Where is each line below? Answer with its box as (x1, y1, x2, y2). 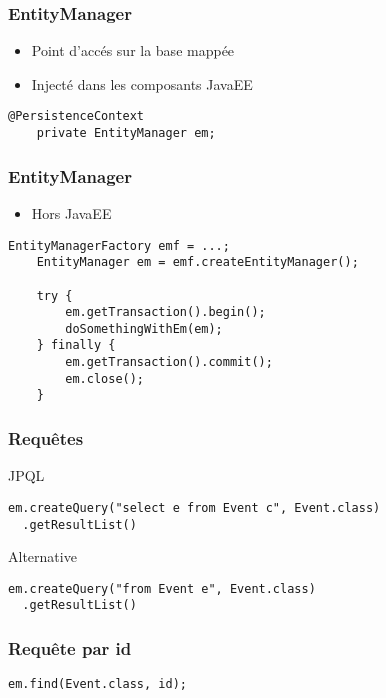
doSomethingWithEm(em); (65, 321, 223, 336)
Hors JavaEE (31, 202, 112, 223)
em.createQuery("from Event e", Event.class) (8, 581, 316, 596)
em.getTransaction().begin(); (65, 305, 266, 320)
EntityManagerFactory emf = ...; (8, 238, 230, 253)
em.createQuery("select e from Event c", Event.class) (8, 500, 381, 515)
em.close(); (65, 371, 145, 386)
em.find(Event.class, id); (8, 677, 187, 692)
